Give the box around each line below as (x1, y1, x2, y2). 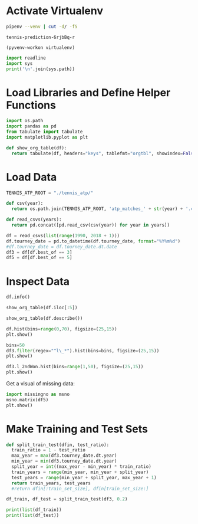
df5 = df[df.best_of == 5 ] (6, 255, 72, 261)
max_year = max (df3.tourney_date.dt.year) (11, 453, 117, 458)
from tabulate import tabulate (6, 129, 83, 135)
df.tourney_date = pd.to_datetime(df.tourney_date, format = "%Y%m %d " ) (6, 238, 181, 244)
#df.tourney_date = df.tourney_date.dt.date (6, 244, 117, 250)
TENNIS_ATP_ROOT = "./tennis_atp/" (6, 190, 94, 196)
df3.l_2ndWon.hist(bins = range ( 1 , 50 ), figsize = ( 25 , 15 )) (6, 364, 144, 370)
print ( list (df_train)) (6, 507, 62, 513)
